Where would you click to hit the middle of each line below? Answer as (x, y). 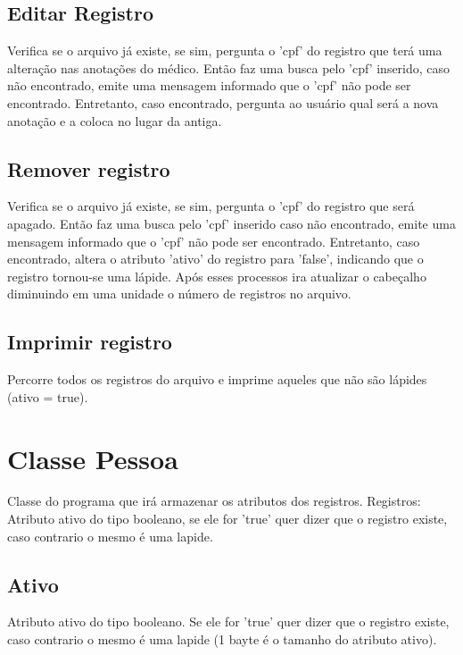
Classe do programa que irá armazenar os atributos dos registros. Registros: (214, 501)
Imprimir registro (90, 342)
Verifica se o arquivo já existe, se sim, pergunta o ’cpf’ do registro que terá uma (225, 50)
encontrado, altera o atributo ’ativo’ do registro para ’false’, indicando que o (215, 259)
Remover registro (89, 168)
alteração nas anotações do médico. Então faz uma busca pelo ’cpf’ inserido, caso (229, 67)
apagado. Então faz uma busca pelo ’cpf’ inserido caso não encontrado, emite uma (231, 223)
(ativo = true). (48, 396)
